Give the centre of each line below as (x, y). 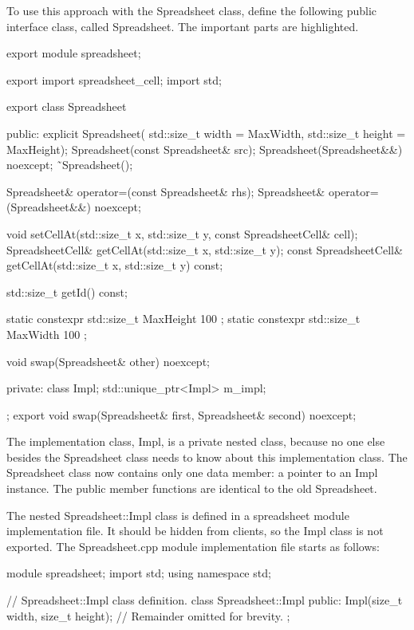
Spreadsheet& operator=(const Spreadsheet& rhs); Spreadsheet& (166, 191)
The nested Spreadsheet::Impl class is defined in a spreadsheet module (178, 515)
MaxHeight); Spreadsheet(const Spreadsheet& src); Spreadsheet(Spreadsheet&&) (205, 149)
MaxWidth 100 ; (47, 334)
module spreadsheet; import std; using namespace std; (139, 573)
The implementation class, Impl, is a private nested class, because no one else (196, 441)
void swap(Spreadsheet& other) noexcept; (108, 361)
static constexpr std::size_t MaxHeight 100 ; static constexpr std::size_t (183, 319)
